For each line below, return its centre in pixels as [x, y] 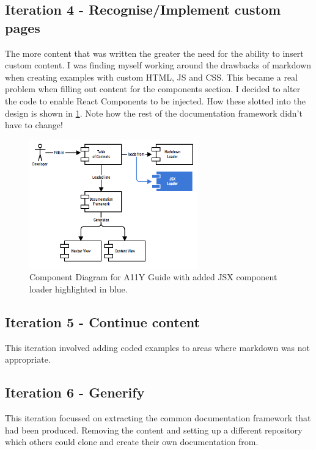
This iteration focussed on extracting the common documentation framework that [158, 417]
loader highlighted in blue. [79, 289]
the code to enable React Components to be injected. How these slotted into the [155, 100]
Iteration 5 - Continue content [102, 321]
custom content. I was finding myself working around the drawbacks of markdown [158, 65]
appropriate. [28, 359]
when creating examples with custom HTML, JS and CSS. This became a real [151, 77]
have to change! [34, 125]
